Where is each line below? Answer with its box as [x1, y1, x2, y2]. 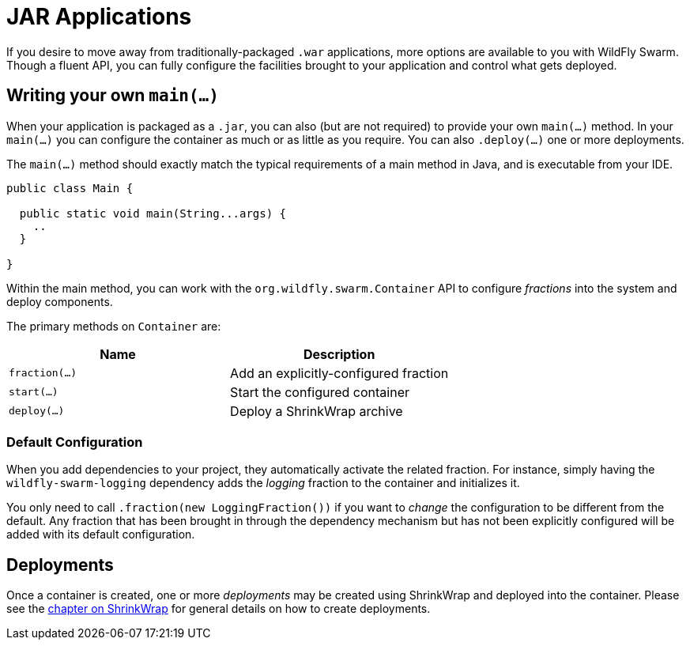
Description [303, 346, 375, 362]
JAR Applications [6, 3, 192, 30]
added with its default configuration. [6, 527, 195, 542]
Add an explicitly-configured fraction [230, 365, 449, 381]
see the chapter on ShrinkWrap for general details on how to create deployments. [6, 602, 431, 616]
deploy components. [6, 294, 113, 308]
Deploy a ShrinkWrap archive [230, 402, 403, 419]
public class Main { [6, 181, 134, 195]
